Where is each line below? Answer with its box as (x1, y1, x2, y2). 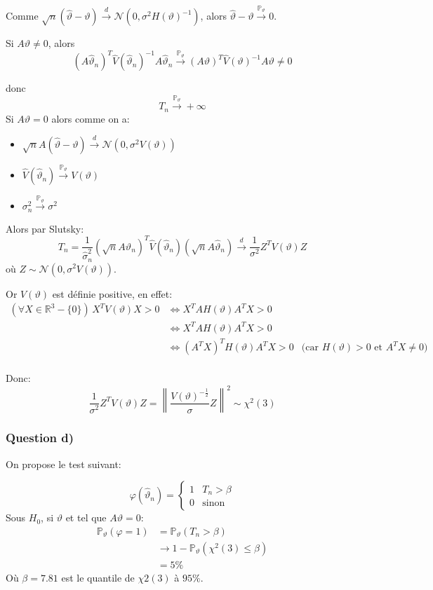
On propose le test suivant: (6, 456, 121, 471)
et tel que (65, 510, 107, 525)
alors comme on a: (51, 111, 130, 125)
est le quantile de (61, 570, 135, 584)
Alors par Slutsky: (6, 221, 84, 235)
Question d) (6, 429, 74, 446)
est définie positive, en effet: (52, 286, 173, 301)
